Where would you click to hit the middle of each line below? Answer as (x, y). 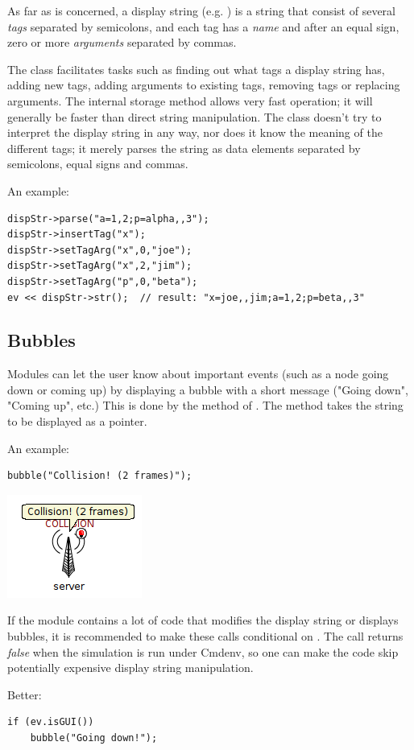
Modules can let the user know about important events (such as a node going (198, 374)
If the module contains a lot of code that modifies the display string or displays (203, 620)
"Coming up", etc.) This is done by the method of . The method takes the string (205, 405)
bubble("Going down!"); (94, 738)
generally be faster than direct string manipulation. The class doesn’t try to (195, 116)
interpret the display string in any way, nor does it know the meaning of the (195, 132)
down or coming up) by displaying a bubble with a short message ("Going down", (208, 389)
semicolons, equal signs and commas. (98, 164)
